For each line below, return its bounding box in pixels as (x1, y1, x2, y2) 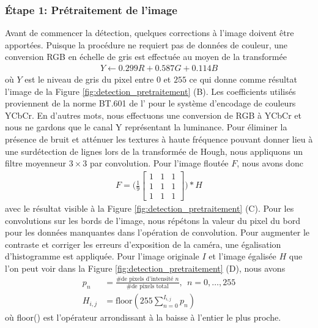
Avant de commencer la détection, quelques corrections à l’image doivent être (5, 26, 294, 39)
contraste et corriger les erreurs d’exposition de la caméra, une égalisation (5, 237, 281, 250)
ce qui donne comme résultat (189, 73, 297, 86)
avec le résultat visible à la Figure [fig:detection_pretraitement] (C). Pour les (5, 201, 294, 214)
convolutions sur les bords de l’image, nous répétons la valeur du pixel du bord (5, 214, 300, 226)
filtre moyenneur (5, 157, 67, 170)
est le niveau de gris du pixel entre (24, 73, 154, 86)
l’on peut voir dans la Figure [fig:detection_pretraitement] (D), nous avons (5, 261, 286, 274)
